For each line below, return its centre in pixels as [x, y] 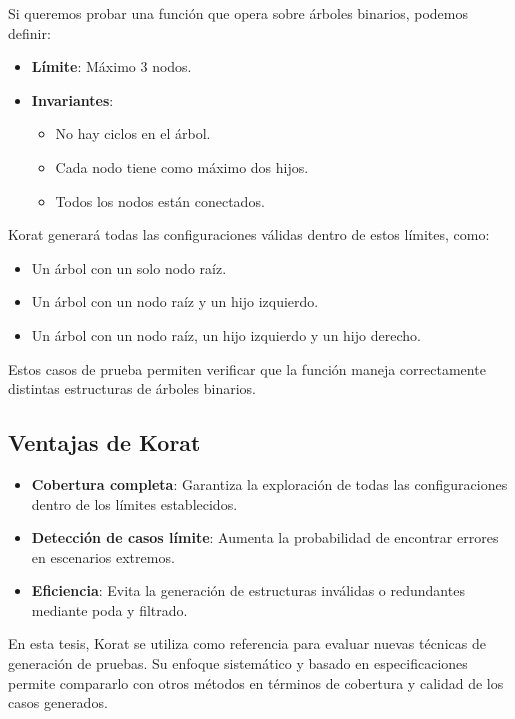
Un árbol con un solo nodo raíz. [129, 267]
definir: [29, 32]
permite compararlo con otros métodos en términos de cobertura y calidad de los [256, 682]
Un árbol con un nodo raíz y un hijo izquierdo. [175, 301]
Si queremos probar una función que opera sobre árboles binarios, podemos [238, 13]
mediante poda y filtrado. [109, 609]
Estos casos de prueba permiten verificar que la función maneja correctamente [247, 368]
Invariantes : [72, 99]
